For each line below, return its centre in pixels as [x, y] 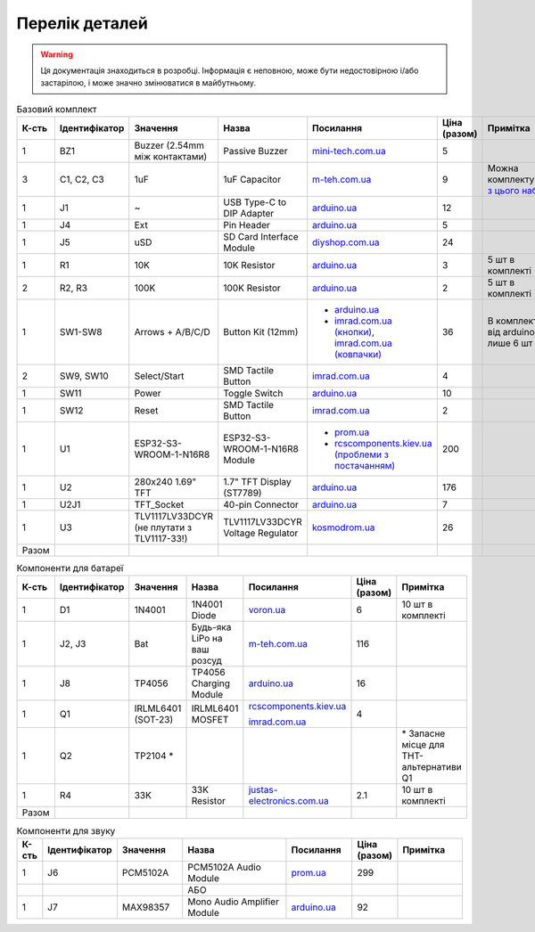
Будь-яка [211, 627]
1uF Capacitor [252, 180]
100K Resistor [252, 288]
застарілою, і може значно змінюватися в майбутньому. [148, 83]
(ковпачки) [358, 355]
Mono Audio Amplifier [234, 902]
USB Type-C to [255, 202]
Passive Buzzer [255, 151]
